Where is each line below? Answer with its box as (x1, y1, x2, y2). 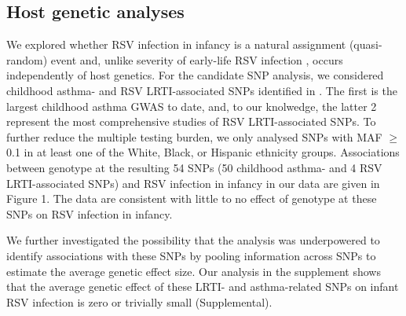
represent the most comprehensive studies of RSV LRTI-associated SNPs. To (6, 113, 376, 130)
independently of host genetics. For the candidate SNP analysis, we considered (6, 67, 384, 83)
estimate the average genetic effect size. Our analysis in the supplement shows (6, 263, 381, 279)
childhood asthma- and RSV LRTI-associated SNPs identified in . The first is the (6, 82, 397, 98)
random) (6, 51, 48, 68)
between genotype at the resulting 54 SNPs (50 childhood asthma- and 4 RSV (6, 159, 382, 175)
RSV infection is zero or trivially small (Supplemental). (6, 293, 272, 310)
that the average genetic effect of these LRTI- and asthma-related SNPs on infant (6, 278, 399, 295)
